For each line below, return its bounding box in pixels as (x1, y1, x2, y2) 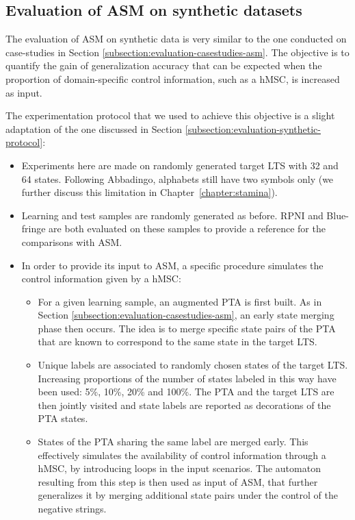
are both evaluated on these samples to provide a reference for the (49, 221, 326, 236)
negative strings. (38, 502, 107, 516)
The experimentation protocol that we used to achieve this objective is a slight (5, 108, 335, 123)
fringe (21, 221, 46, 236)
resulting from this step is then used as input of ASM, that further (38, 474, 318, 488)
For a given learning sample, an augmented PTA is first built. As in (38, 294, 322, 308)
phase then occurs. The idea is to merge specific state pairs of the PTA (38, 321, 336, 335)
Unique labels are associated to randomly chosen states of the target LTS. (38, 358, 348, 372)
